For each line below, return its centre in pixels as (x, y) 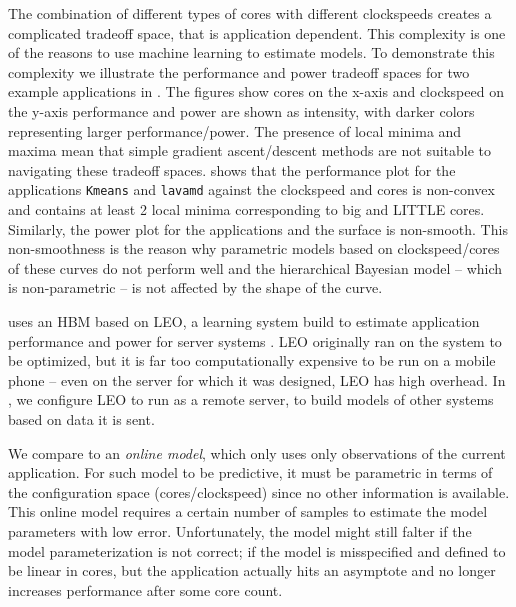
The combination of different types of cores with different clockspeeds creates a (250, 13)
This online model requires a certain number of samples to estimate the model (248, 511)
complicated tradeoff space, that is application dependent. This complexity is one (257, 32)
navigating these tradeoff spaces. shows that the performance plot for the (232, 169)
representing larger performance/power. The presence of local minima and (235, 130)
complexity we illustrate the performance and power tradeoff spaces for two (239, 71)
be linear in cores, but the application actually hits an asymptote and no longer (252, 570)
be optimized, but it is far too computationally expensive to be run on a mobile (252, 360)
